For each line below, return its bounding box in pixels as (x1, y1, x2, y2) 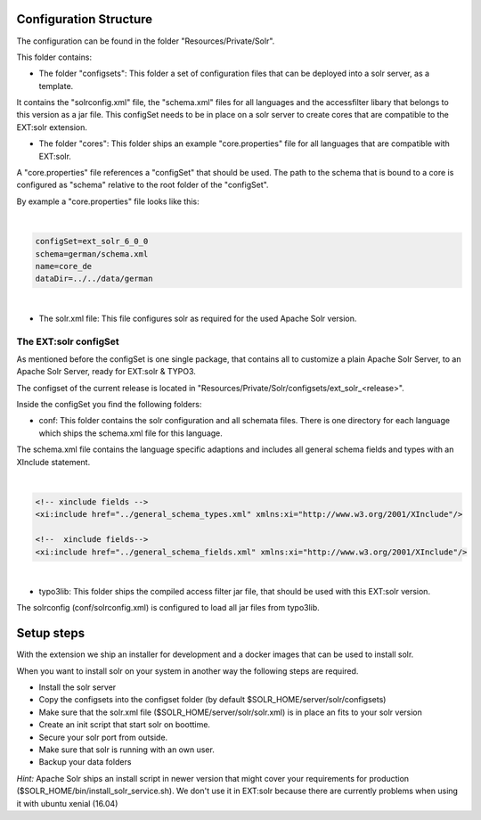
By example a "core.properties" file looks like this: (16, 196, 200, 207)
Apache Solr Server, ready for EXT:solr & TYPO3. (16, 366, 196, 377)
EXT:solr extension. (16, 121, 88, 133)
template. (38, 80, 74, 91)
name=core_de (35, 261, 93, 271)
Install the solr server (38, 682, 117, 693)
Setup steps (16, 626, 85, 641)
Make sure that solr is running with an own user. (38, 744, 216, 755)
